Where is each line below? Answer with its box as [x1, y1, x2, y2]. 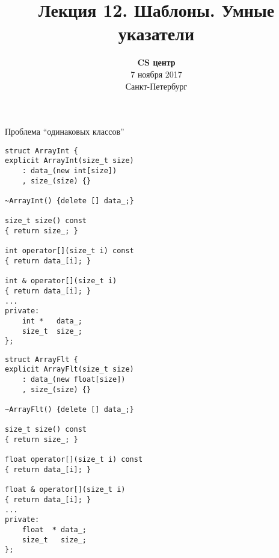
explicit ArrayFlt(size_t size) [5, 365, 134, 374]
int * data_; [22, 316, 82, 325]
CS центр [137, 56, 176, 69]
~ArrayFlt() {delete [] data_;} [5, 405, 134, 414]
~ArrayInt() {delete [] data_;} [5, 196, 134, 205]
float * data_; [22, 525, 87, 534]
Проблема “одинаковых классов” [5, 125, 124, 138]
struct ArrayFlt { [5, 355, 78, 364]
